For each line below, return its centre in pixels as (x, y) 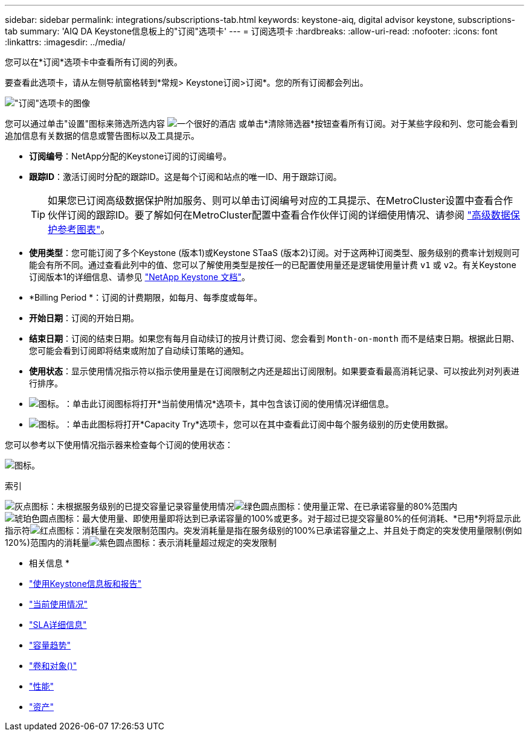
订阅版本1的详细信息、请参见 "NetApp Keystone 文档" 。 (139, 277)
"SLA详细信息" (58, 625)
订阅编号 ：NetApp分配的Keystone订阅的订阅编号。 (130, 156)
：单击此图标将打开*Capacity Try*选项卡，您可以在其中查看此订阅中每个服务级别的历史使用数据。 (259, 424)
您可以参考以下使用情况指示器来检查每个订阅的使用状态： (119, 445)
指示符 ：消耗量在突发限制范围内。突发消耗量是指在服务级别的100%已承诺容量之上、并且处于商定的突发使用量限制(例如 (264, 530)
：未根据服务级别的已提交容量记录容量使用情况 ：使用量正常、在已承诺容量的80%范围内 (253, 506)
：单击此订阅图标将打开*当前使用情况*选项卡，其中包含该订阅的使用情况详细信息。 (229, 404)
